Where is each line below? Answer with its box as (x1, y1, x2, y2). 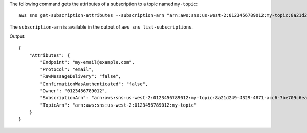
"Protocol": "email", (40, 66, 95, 72)
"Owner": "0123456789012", (40, 88, 108, 94)
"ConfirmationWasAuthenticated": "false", (40, 81, 148, 87)
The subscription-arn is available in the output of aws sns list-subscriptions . (9, 23, 193, 30)
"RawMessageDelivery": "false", (40, 74, 121, 79)
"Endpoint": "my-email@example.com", (40, 59, 135, 65)
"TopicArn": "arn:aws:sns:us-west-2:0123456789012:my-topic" (40, 102, 197, 108)
